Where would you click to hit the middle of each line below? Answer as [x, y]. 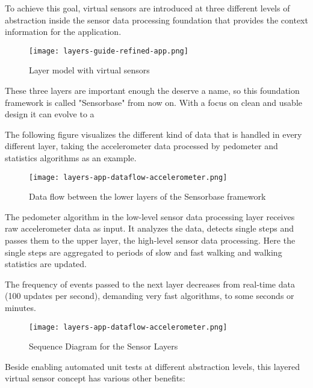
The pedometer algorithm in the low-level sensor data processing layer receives [150, 216]
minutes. [20, 307]
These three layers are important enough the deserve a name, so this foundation [152, 91]
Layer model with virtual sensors [89, 70]
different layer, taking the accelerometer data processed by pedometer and [141, 146]
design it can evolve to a [50, 114]
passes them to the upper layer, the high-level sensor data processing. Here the [150, 240]
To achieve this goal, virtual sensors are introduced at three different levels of [147, 8]
